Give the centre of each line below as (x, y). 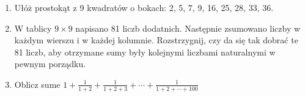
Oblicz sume (37, 84)
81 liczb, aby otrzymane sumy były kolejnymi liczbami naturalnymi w (145, 52)
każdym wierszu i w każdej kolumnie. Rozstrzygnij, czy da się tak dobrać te (156, 40)
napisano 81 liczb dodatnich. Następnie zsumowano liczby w (188, 28)
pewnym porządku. (50, 64)
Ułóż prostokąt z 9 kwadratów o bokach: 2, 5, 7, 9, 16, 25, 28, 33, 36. (144, 7)
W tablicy (33, 28)
